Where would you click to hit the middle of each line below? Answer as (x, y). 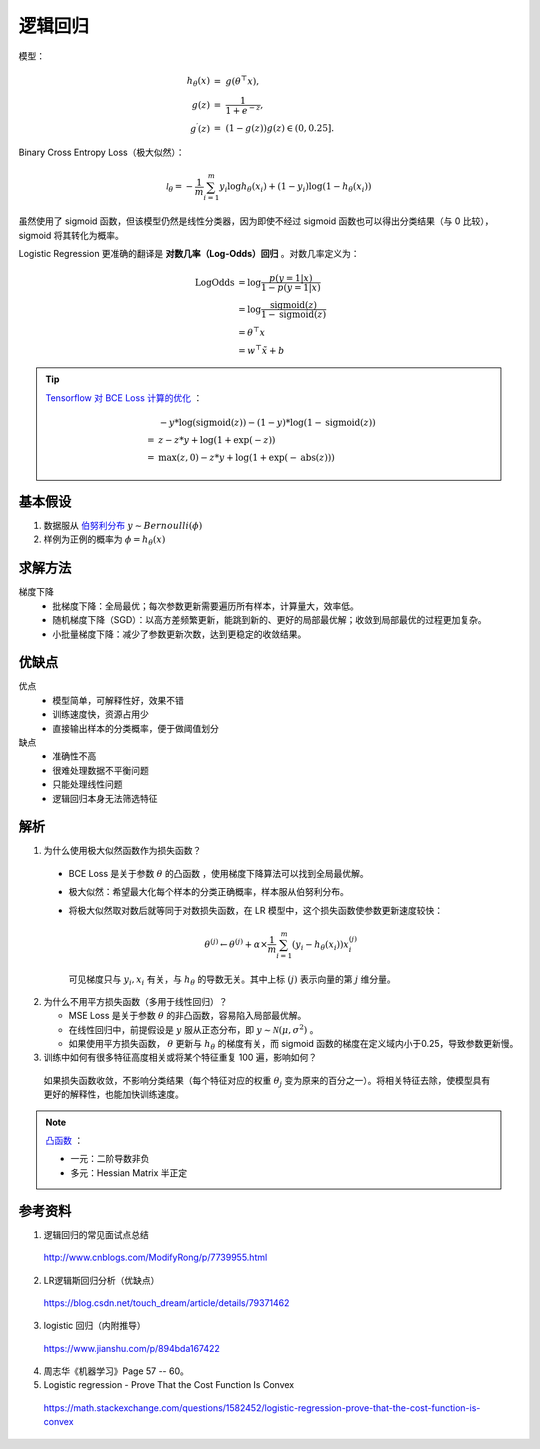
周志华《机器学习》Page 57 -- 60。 (116, 1371)
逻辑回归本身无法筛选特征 (105, 798)
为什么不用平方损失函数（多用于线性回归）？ (135, 1001)
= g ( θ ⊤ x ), (236, 80)
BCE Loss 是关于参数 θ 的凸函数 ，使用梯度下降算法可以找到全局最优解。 (218, 873)
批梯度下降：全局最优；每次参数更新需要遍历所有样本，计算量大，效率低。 (205, 606)
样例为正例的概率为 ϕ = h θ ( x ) (104, 540)
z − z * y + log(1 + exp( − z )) (217, 439)
